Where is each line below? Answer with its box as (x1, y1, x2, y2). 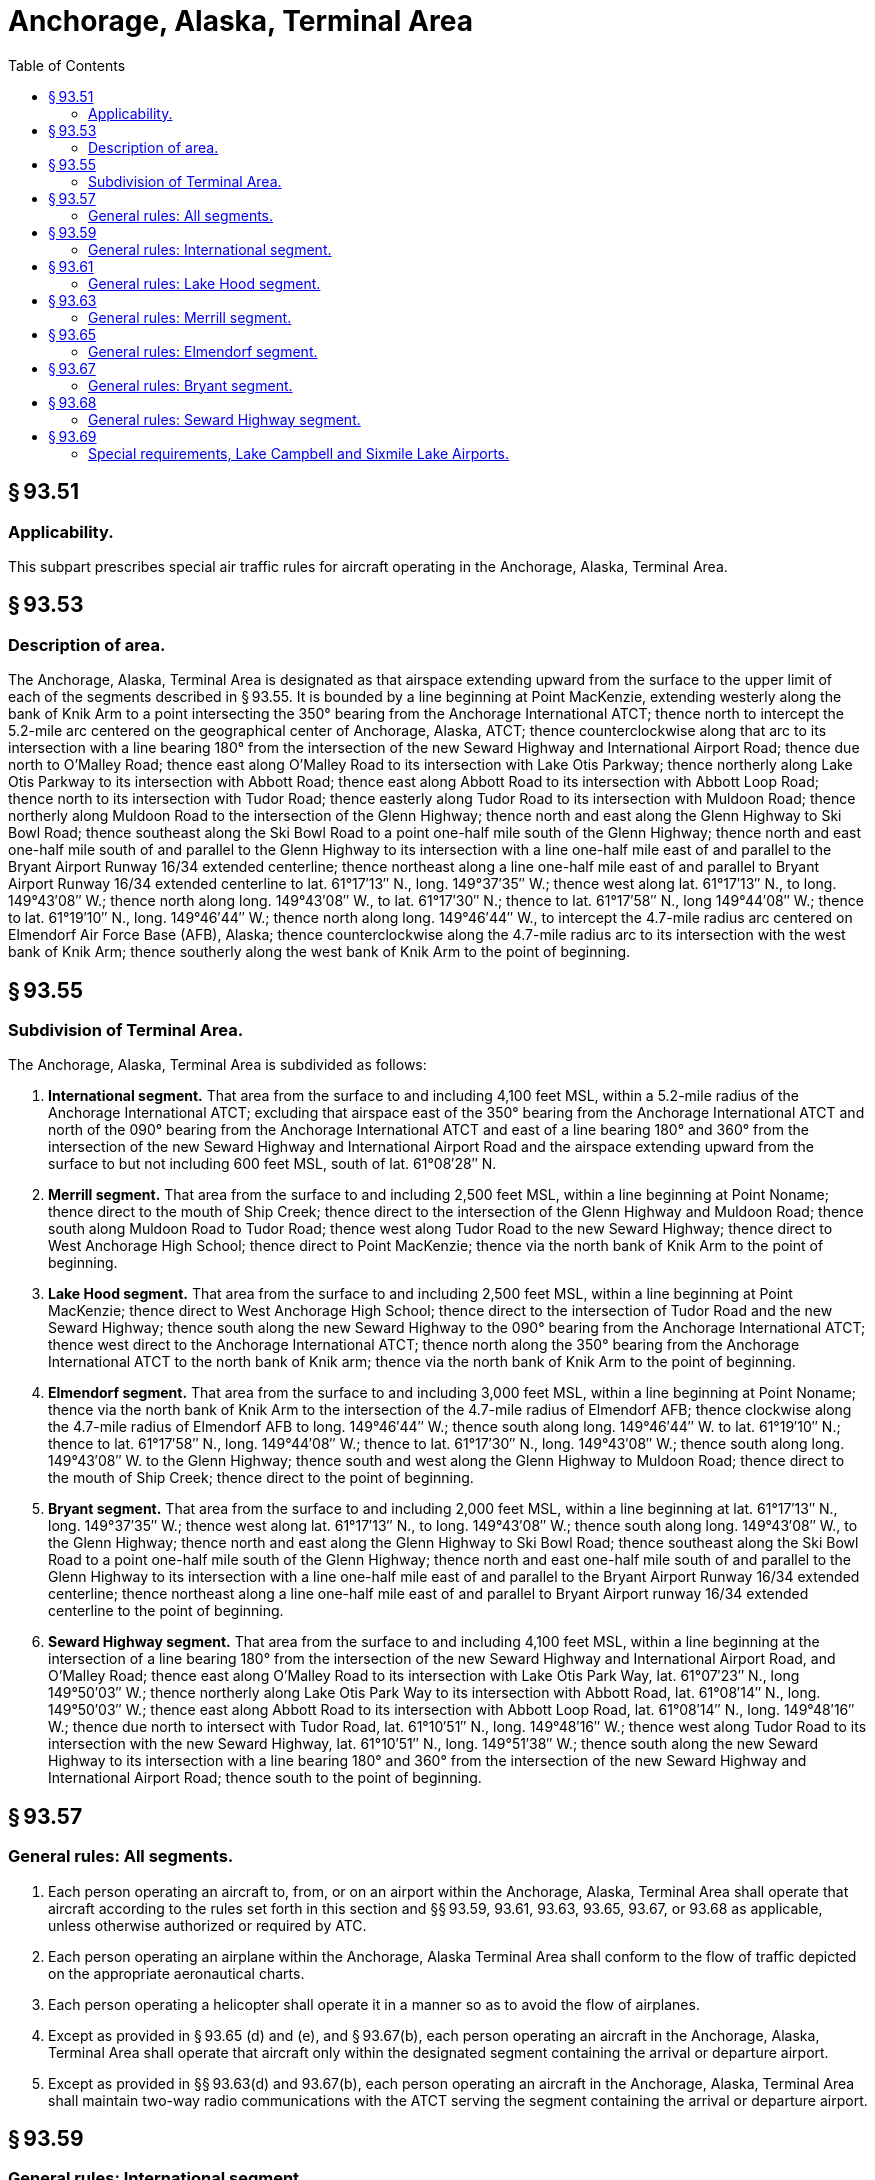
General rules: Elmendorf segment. (88, 342, 318, 360)
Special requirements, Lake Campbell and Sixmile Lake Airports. (88, 444, 510, 462)
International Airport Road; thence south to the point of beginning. (48, 1769, 482, 1787)
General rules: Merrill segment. (88, 308, 292, 326)
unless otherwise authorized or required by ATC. (48, 1916, 367, 1934)
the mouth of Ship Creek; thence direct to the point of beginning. (48, 1469, 474, 1487)
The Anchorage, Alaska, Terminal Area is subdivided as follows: (8, 1056, 427, 1074)
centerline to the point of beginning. (48, 1602, 284, 1620)
